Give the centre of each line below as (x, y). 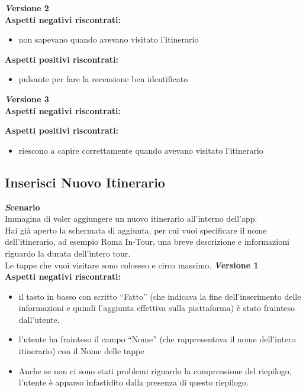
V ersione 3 (27, 98)
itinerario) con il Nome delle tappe (81, 351)
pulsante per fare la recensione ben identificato (103, 79)
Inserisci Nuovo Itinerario (85, 182)
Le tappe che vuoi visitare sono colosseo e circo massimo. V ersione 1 (132, 265)
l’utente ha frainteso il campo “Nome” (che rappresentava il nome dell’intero (157, 339)
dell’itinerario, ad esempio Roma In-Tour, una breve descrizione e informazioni (147, 242)
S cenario (22, 207)
